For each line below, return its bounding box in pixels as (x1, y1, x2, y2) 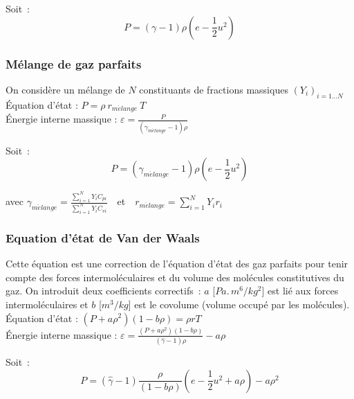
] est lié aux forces (261, 283, 339, 298)
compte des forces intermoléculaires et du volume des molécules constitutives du (6, 269, 344, 284)
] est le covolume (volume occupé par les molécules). (128, 296, 350, 311)
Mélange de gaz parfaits (6, 55, 142, 72)
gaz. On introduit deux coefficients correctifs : (6, 283, 201, 298)
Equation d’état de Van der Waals (6, 229, 200, 246)
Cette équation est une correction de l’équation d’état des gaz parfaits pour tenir (6, 256, 348, 271)
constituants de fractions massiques (139, 82, 288, 96)
